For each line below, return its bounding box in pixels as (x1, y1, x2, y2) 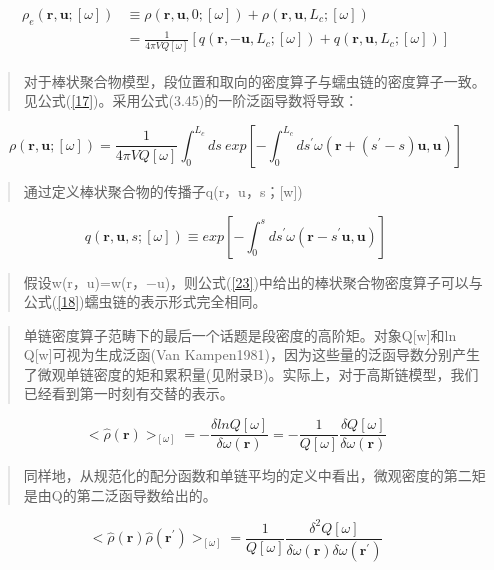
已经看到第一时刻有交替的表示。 (23, 383, 234, 404)
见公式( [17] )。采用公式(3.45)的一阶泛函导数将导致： (23, 90, 359, 111)
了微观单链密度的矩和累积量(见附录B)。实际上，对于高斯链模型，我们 (23, 363, 479, 384)
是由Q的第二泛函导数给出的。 (23, 484, 217, 505)
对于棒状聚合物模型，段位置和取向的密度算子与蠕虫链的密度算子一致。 (23, 70, 486, 91)
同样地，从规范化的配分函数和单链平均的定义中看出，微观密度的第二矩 (23, 465, 486, 486)
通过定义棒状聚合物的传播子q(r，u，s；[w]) (23, 180, 303, 201)
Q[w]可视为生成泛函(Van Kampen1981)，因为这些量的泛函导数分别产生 (23, 344, 480, 365)
